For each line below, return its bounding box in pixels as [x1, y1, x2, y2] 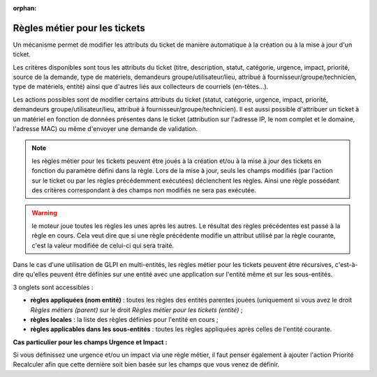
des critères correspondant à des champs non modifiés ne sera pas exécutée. [31, 185, 256, 194]
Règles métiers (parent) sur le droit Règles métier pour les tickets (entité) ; [30, 305, 243, 314]
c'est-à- [334, 260, 358, 268]
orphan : [13, 4, 37, 12]
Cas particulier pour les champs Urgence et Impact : [13, 338, 168, 346]
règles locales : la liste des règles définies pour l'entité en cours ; [30, 315, 219, 323]
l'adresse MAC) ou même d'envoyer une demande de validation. [13, 125, 198, 133]
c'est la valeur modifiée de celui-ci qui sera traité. [31, 241, 175, 249]
